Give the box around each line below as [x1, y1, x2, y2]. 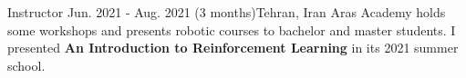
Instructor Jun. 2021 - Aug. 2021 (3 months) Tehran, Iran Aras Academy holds [7, 3, 446, 21]
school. [7, 55, 46, 74]
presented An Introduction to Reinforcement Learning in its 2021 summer [7, 38, 459, 57]
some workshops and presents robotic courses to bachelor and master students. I [7, 20, 456, 39]
